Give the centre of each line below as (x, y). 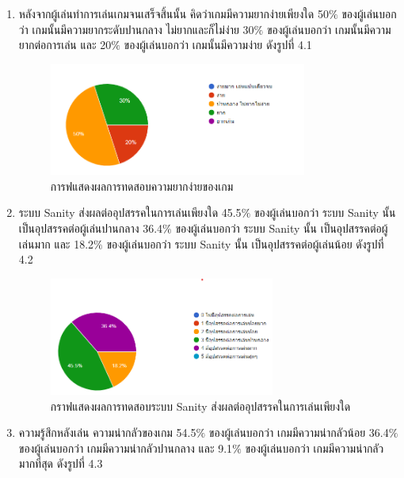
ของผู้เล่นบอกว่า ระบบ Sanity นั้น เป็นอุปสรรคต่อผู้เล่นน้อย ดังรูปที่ (245, 243)
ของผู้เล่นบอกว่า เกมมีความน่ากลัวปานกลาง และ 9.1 (126, 448)
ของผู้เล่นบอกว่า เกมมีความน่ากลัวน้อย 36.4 (299, 432)
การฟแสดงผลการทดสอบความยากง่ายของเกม (142, 186)
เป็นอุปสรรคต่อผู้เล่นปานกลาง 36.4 (91, 228)
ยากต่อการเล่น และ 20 (65, 45)
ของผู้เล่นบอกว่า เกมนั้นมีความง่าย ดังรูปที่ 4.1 (218, 45)
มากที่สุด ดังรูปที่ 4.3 (61, 463)
